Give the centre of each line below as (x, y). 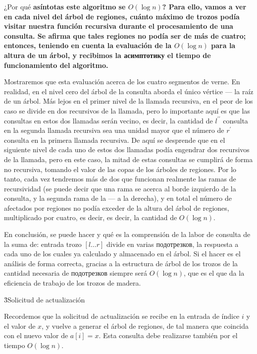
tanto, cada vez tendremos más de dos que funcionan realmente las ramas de (120, 179)
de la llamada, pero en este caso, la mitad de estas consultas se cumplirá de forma (128, 159)
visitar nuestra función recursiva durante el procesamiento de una (119, 26)
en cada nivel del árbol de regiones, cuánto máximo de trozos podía (122, 16)
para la (223, 45)
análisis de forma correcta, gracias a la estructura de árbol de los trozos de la (121, 263)
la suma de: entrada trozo (43, 244)
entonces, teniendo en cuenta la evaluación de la (88, 45)
